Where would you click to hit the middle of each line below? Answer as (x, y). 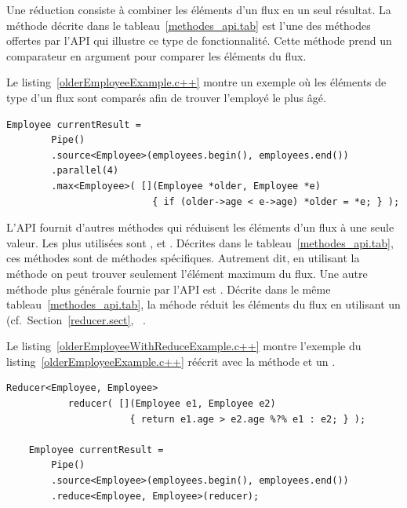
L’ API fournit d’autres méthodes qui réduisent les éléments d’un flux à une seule (200, 227)
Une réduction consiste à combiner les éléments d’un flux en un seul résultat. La (199, 9)
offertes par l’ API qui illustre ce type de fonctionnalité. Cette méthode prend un (199, 40)
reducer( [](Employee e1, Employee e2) (172, 404)
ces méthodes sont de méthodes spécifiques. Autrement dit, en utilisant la (183, 258)
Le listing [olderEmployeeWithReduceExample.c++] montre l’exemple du (184, 346)
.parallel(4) (85, 171)
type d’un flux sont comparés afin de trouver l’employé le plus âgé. (166, 97)
